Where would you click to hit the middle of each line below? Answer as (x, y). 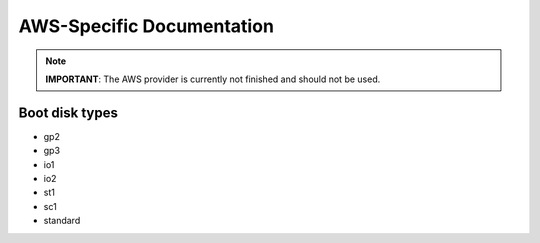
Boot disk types (68, 112)
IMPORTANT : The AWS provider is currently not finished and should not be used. (213, 79)
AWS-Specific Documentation (146, 26)
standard (62, 221)
